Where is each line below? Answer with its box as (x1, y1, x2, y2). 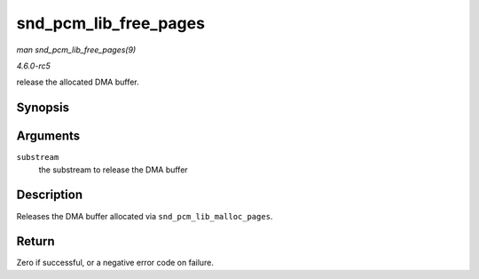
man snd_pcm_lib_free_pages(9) (16, 44, 137, 55)
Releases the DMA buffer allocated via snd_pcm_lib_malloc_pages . (16, 211, 273, 221)
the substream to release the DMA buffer (38, 164, 188, 175)
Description (16, 187, 83, 203)
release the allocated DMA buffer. (16, 76, 139, 88)
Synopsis (16, 100, 70, 116)
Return (16, 234, 55, 249)
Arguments (16, 129, 81, 144)
